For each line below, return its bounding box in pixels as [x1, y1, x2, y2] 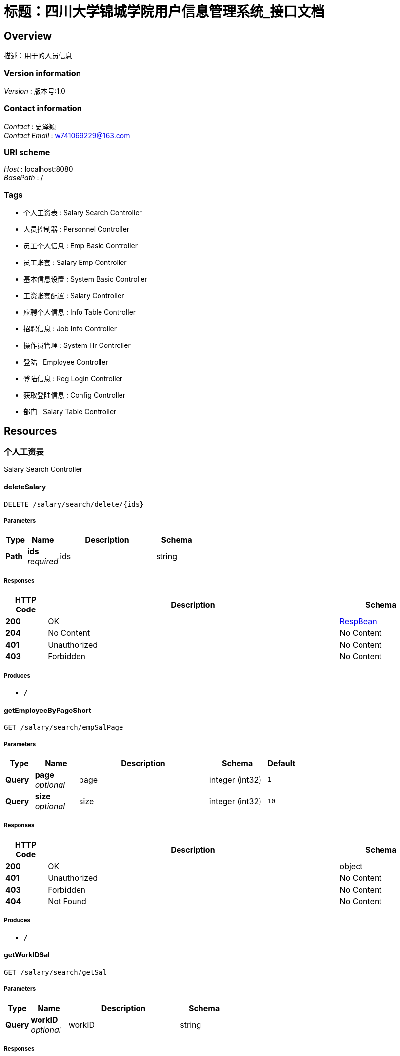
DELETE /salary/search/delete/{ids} [4, 500, 144, 508]
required [27, 556, 59, 567]
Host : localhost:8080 [4, 165, 73, 174]
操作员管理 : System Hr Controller [23, 341, 131, 350]
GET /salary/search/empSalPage [4, 723, 123, 731]
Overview [4, 29, 52, 42]
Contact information [4, 103, 82, 114]
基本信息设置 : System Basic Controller [23, 275, 147, 284]
